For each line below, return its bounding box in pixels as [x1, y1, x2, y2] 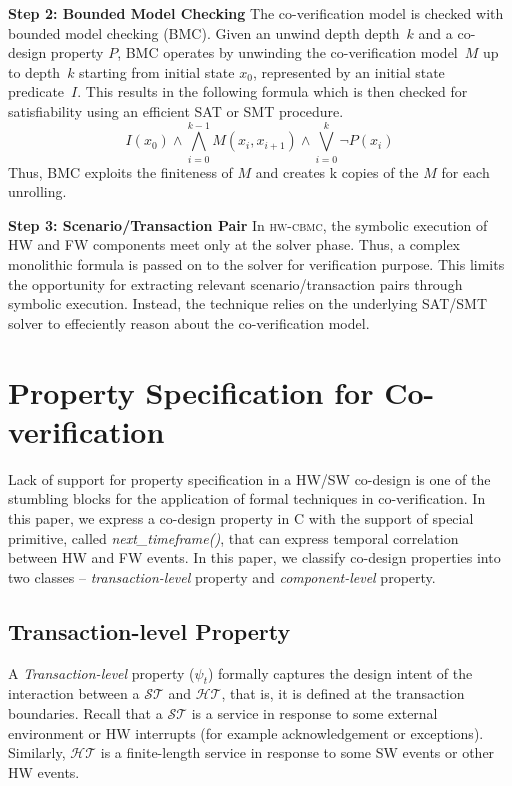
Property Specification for [8, 371, 374, 412]
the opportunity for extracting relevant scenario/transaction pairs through [8, 273, 463, 294]
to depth [8, 61, 61, 82]
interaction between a [8, 683, 140, 704]
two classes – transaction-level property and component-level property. [8, 566, 436, 587]
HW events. [8, 761, 80, 782]
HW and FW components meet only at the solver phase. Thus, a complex [8, 234, 461, 255]
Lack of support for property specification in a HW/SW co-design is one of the [8, 468, 491, 489]
